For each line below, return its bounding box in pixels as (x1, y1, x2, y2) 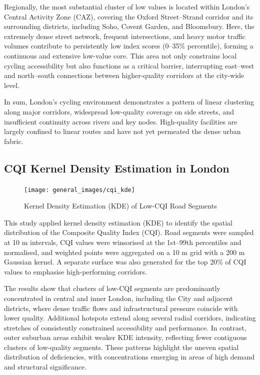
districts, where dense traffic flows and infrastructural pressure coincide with (4, 302, 238, 313)
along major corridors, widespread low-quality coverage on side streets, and (4, 106, 234, 116)
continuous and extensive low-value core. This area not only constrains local (4, 50, 237, 60)
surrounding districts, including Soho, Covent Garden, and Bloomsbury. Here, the (4, 21, 254, 31)
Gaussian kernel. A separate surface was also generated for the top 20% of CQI (4, 256, 246, 267)
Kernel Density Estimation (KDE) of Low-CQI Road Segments (24, 200, 217, 211)
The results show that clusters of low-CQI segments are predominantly (4, 283, 220, 293)
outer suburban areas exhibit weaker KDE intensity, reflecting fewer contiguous (4, 332, 247, 342)
